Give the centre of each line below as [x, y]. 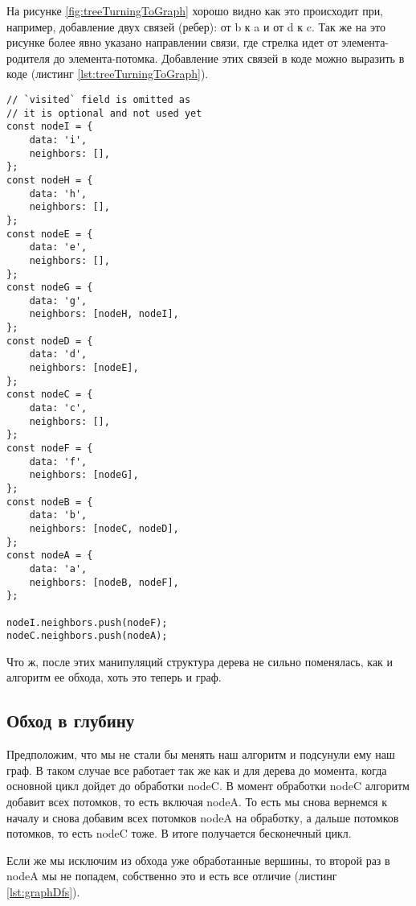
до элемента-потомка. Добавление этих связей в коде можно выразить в [229, 58]
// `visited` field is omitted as [99, 99]
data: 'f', [58, 461]
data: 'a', [58, 568]
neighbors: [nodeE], [84, 368]
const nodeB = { [50, 502]
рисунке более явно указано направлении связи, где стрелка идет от [172, 42]
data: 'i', [58, 140]
